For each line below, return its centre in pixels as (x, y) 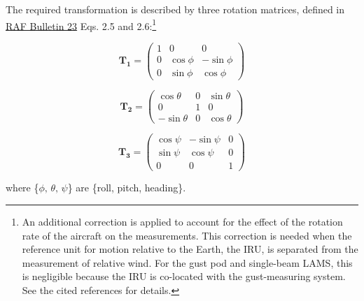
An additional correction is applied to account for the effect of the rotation (182, 221)
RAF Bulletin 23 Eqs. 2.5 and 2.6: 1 (81, 24)
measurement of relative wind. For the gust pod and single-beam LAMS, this (187, 262)
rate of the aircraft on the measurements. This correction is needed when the (187, 235)
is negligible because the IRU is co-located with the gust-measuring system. (184, 276)
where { (22, 188)
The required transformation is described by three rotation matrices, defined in (175, 9)
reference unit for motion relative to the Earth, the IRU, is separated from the (190, 249)
